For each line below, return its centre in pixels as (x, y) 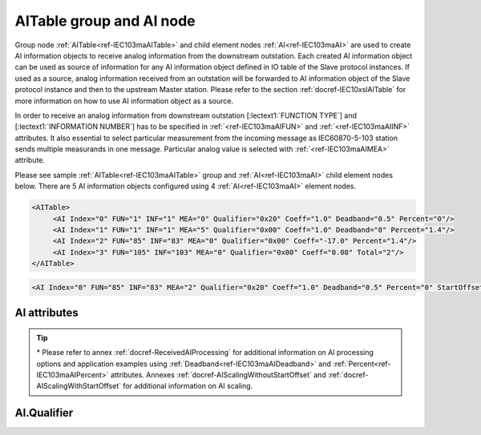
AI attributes (47, 313)
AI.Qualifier (44, 413)
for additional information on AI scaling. (188, 386)
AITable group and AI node (105, 21)
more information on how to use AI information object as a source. (124, 101)
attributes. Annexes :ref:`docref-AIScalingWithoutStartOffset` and (218, 375)
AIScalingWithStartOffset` (79, 386)
